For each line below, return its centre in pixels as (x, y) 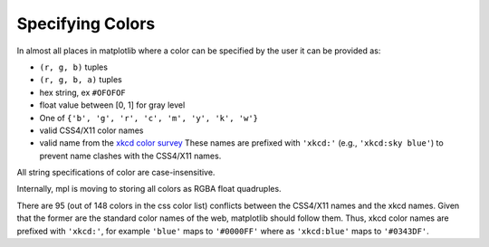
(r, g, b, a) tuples (81, 80)
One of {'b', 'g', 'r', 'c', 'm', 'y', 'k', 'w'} (149, 118)
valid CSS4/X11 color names (91, 130)
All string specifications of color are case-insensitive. (116, 173)
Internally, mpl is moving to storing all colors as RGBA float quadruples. (149, 189)
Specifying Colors (86, 24)
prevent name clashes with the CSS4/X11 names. (130, 156)
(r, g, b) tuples (74, 67)
